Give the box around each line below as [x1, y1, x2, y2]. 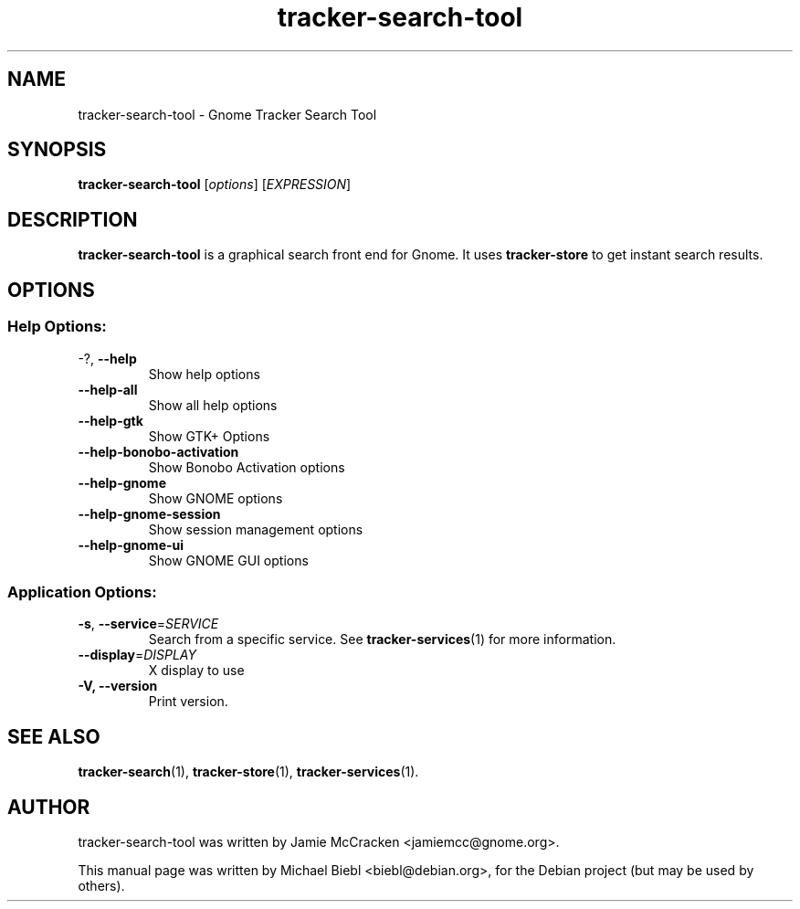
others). [78, 877, 125, 893]
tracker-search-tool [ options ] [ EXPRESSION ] [78, 176, 352, 193]
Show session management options [148, 521, 363, 537]
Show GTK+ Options [148, 428, 270, 444]
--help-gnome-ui [78, 536, 184, 553]
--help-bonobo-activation [78, 443, 239, 460]
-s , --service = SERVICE [78, 616, 219, 632]
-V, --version [78, 678, 158, 694]
